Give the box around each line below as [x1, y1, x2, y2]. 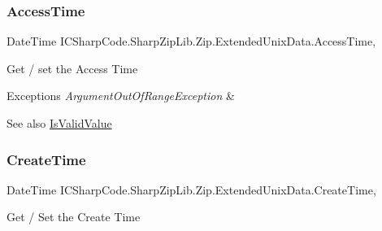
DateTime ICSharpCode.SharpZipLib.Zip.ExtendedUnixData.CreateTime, [7, 181, 376, 198]
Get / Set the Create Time [7, 208, 141, 225]
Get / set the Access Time [7, 59, 138, 76]
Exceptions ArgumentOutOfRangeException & [7, 87, 235, 104]
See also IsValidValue [7, 115, 112, 131]
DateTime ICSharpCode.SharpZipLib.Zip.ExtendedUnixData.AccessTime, [7, 33, 376, 50]
